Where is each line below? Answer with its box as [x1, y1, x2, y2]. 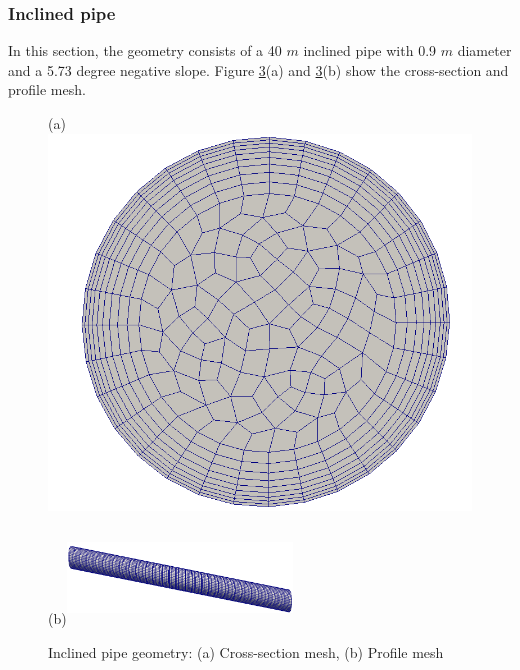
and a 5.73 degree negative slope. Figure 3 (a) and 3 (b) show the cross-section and [8, 59, 509, 80]
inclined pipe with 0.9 [303, 40, 437, 61]
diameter [457, 40, 512, 61]
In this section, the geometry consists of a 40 [8, 40, 282, 61]
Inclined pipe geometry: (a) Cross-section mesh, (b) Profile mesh [48, 642, 444, 663]
